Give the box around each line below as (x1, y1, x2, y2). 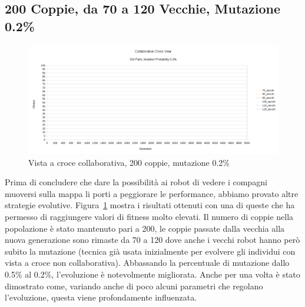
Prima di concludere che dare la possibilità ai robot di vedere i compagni (5, 176, 267, 188)
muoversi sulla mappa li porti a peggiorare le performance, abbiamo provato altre (5, 187, 299, 199)
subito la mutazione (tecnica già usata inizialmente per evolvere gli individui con (5, 245, 296, 257)
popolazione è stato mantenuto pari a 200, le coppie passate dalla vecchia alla (5, 222, 285, 234)
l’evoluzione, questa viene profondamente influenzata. (5, 291, 197, 303)
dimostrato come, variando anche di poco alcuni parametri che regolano (5, 279, 263, 292)
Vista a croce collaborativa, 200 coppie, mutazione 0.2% (28, 156, 230, 168)
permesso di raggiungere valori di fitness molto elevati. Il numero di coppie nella (5, 211, 294, 223)
